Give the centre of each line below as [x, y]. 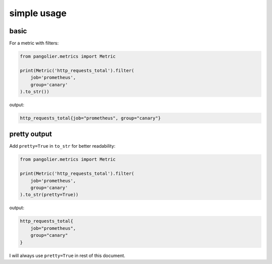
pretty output [31, 134]
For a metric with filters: [34, 43]
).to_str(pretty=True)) [49, 195]
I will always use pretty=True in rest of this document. [67, 255]
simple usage [38, 13]
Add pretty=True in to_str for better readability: [62, 146]
